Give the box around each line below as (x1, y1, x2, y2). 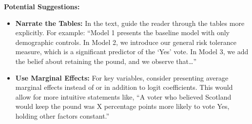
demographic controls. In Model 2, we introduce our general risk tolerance (15, 37, 236, 47)
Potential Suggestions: (4, 1, 80, 11)
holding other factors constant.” (15, 110, 110, 121)
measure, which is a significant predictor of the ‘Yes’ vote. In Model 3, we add (15, 46, 249, 57)
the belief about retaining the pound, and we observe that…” (15, 56, 197, 66)
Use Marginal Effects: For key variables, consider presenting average (15, 72, 229, 83)
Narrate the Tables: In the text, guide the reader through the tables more (15, 18, 245, 28)
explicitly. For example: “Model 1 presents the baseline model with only (15, 27, 230, 38)
